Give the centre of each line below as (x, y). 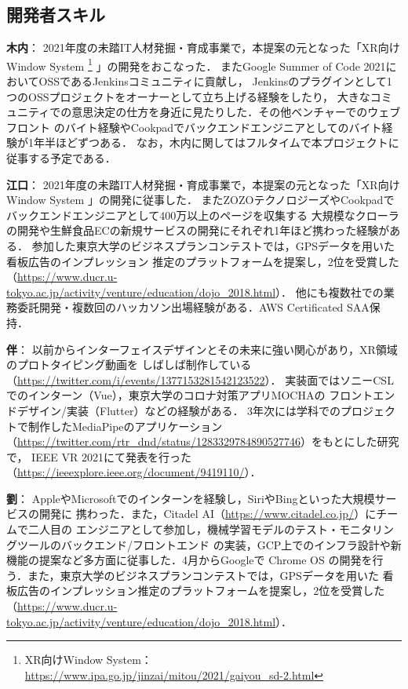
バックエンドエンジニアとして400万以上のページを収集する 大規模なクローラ (203, 215)
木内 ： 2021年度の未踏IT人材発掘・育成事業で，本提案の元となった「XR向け (203, 47)
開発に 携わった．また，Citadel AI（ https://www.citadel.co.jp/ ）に (208, 514)
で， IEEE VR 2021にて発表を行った (99, 456)
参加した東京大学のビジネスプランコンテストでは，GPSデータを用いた (213, 245)
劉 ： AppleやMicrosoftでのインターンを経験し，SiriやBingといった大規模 (191, 498)
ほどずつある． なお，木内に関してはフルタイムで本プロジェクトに (227, 142)
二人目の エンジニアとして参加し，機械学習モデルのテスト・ (183, 529)
